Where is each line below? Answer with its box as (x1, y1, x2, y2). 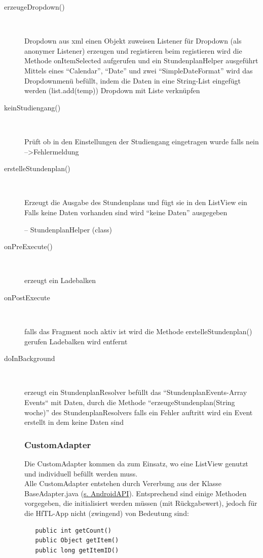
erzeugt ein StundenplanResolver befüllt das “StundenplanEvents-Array (24, 387, 247, 397)
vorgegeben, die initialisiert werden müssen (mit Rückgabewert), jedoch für (24, 498, 257, 508)
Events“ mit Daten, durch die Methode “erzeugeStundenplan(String (24, 397, 235, 408)
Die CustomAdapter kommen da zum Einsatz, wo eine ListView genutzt (24, 458, 248, 469)
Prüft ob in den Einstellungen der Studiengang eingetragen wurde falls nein (24, 136, 259, 146)
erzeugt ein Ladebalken (24, 275, 96, 286)
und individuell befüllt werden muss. (24, 468, 138, 479)
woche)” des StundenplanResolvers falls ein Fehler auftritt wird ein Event (24, 407, 253, 417)
